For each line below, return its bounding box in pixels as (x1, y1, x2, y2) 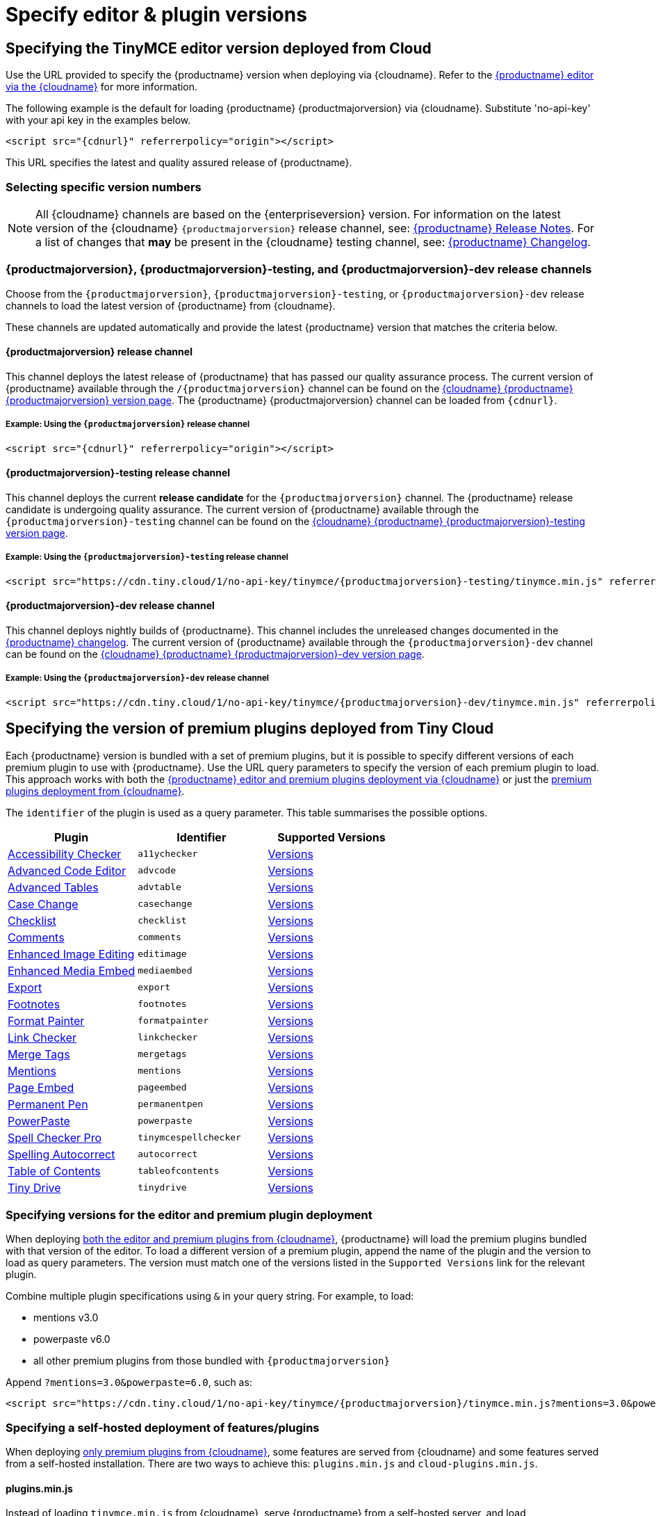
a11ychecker (138, 848, 198, 860)
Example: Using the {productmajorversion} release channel (6, 419, 250, 430)
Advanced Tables (8, 880, 99, 894)
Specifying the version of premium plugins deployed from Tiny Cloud (6, 720, 494, 738)
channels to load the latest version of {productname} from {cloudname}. (6, 299, 336, 312)
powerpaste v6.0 (33, 1333, 110, 1346)
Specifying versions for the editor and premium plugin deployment (6, 1207, 372, 1222)
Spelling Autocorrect (8, 1147, 115, 1161)
